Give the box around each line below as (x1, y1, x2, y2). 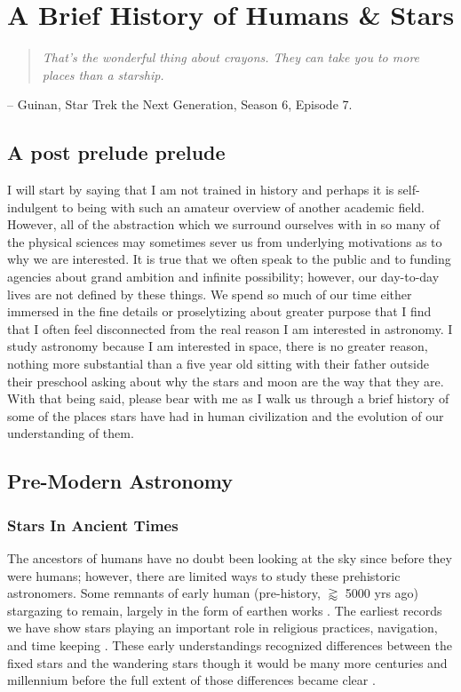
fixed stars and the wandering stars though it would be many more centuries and (7, 653, 448, 672)
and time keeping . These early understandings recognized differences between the (7, 635, 452, 654)
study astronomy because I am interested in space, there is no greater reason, (7, 337, 428, 355)
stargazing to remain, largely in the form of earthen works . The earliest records (7, 601, 442, 619)
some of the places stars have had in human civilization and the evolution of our (7, 406, 444, 425)
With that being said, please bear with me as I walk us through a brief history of (7, 389, 449, 408)
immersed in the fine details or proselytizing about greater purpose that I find (7, 302, 432, 321)
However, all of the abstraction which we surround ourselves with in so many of (7, 215, 441, 234)
